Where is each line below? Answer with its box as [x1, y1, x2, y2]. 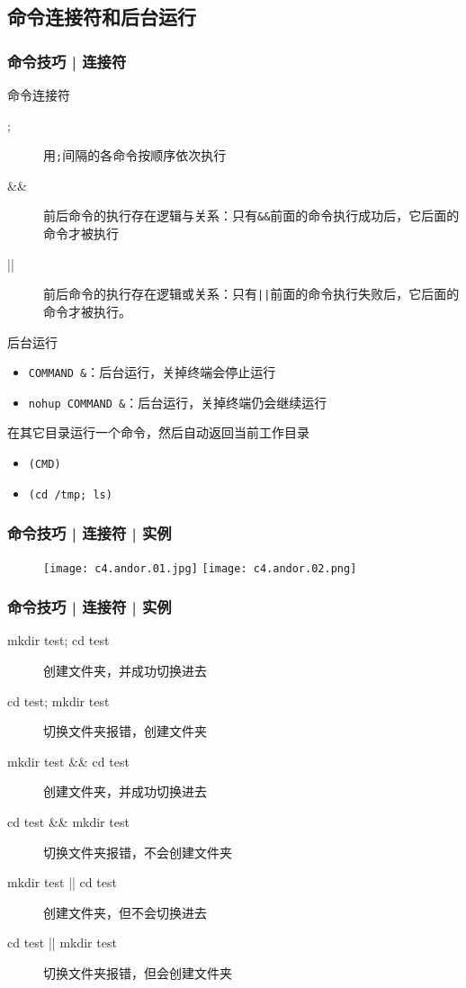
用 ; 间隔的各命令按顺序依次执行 [43, 146, 227, 165]
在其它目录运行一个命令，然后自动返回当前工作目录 [7, 423, 309, 442]
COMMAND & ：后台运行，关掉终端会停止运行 [28, 363, 276, 382]
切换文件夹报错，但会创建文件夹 [43, 963, 232, 982]
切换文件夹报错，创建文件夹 [43, 722, 207, 741]
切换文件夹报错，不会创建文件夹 [43, 842, 232, 861]
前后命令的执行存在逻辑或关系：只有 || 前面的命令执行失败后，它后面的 [43, 284, 460, 303]
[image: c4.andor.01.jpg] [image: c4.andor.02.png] [43, 561, 357, 575]
